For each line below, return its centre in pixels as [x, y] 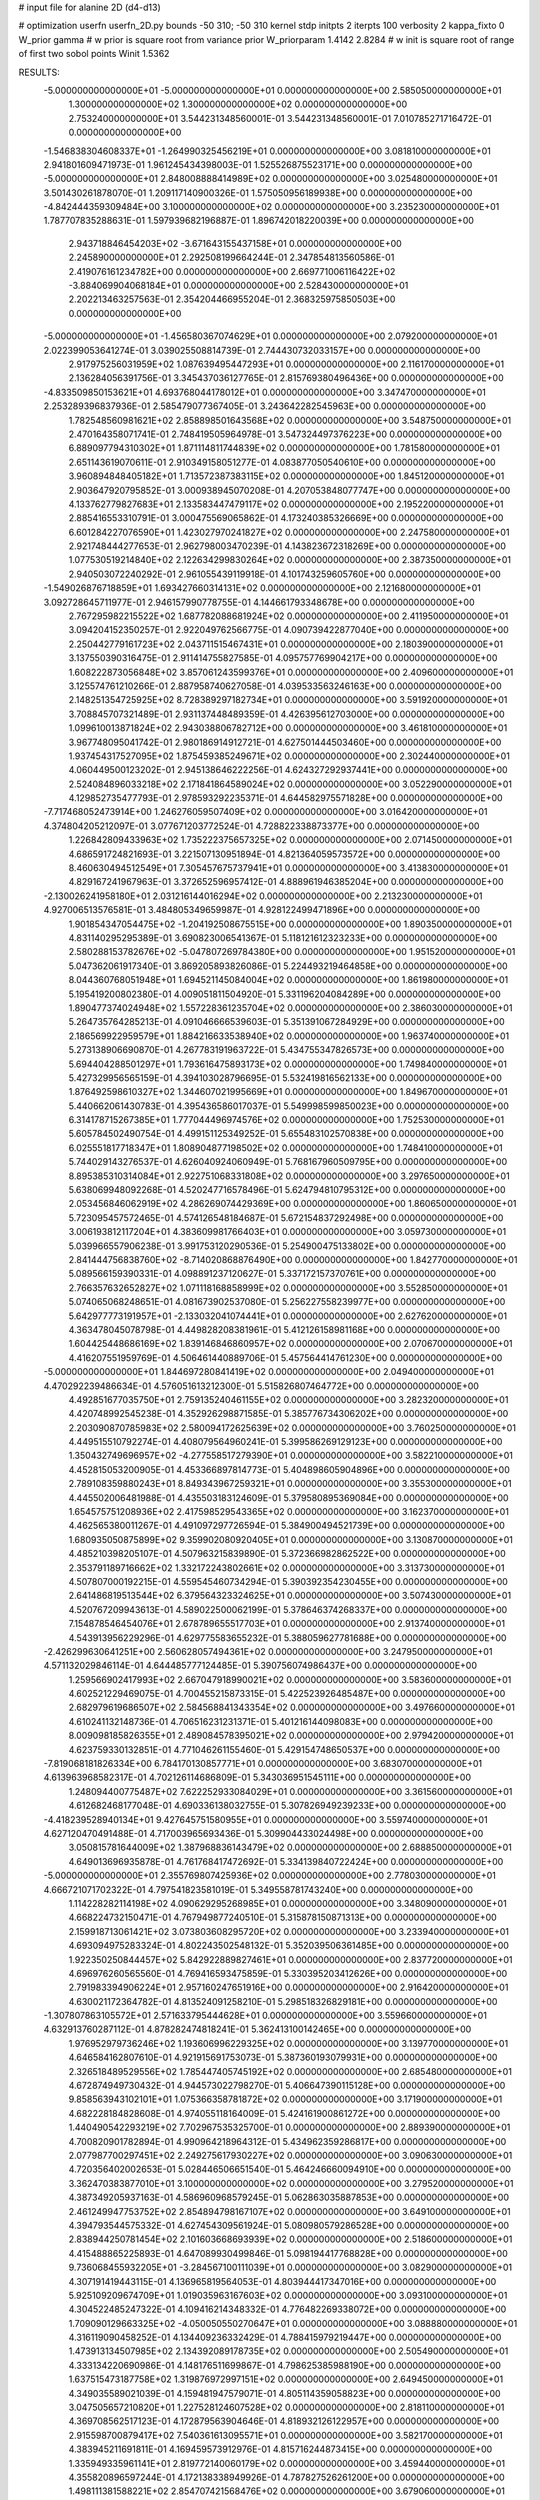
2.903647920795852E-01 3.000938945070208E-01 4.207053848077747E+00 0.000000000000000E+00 [289, 490]
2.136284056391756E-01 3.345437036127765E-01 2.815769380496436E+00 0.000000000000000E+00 [286, 378]
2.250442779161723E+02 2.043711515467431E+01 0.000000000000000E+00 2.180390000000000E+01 [286, 644]
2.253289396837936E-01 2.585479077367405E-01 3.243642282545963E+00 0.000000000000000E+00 [265, 406]
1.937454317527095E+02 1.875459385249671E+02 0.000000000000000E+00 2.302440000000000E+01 [289, 756]
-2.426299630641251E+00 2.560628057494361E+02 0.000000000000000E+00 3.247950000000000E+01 [268, 1651]
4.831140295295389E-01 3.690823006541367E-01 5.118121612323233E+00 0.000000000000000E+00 [283, 938]
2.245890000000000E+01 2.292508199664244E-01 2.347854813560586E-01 [231, 257]
